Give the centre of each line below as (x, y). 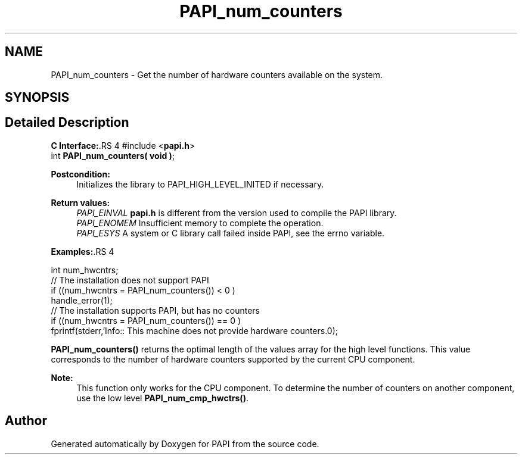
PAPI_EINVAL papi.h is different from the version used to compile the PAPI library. (237, 213)
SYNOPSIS (37, 98)
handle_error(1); (82, 300)
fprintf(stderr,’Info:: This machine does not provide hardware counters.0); (195, 330)
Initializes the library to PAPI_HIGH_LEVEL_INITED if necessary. (200, 184)
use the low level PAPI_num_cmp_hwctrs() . (162, 398)
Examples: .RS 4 (83, 251)
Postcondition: (80, 174)
